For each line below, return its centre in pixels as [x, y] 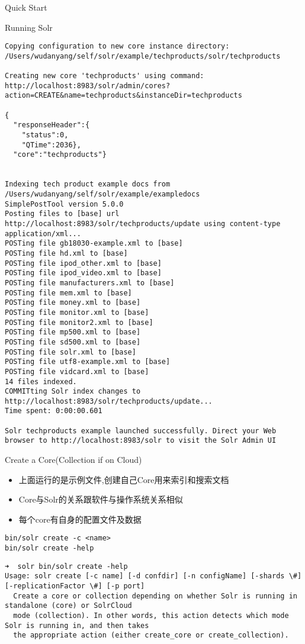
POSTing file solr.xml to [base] [70, 352]
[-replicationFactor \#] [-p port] [75, 586]
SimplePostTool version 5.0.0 [64, 204]
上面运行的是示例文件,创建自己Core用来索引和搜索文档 [124, 479]
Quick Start [26, 7]
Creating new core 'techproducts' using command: [105, 76]
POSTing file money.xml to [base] [73, 303]
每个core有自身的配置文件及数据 [80, 519]
